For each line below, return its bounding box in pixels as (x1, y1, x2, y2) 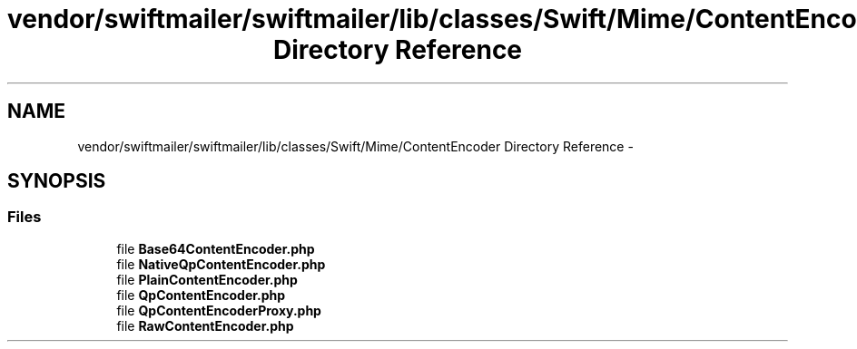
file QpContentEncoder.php (116, 286, 286, 303)
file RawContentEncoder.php (116, 317, 294, 334)
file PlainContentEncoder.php (116, 271, 298, 287)
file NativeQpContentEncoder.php (116, 256, 326, 272)
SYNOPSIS (7, 170, 106, 193)
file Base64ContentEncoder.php (116, 240, 315, 257)
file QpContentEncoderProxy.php (116, 302, 321, 318)
